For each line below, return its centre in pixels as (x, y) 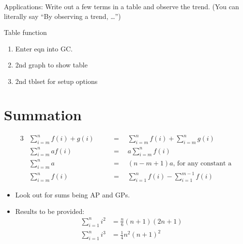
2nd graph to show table (51, 65)
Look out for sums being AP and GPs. (73, 195)
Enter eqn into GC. (44, 48)
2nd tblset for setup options (56, 81)
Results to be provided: (50, 211)
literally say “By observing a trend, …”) (62, 16)
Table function (25, 32)
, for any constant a (202, 163)
